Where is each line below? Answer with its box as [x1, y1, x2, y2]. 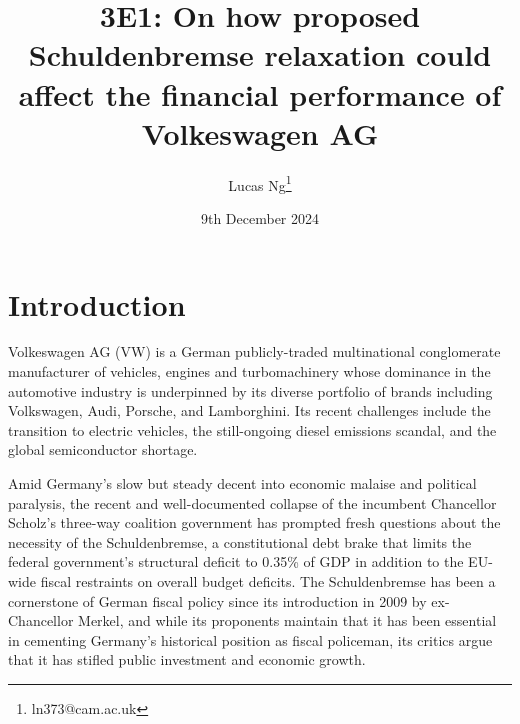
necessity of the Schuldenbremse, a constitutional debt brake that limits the [8, 531, 472, 552]
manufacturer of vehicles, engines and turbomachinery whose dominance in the [8, 361, 491, 382]
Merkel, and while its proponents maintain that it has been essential [78, 610, 497, 631]
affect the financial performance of [18, 73, 502, 114]
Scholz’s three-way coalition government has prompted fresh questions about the [8, 512, 501, 533]
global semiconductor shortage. [8, 439, 198, 460]
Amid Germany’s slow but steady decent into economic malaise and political [8, 473, 477, 494]
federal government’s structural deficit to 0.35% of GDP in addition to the [8, 551, 464, 572]
